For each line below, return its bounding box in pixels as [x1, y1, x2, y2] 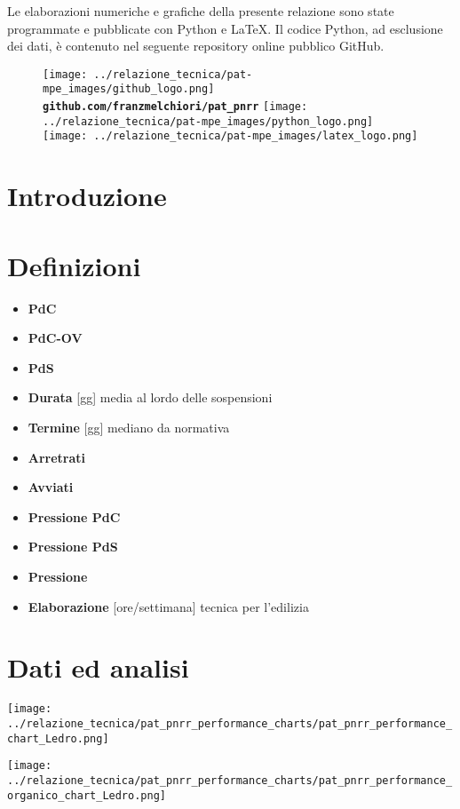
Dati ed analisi [7, 649, 189, 686]
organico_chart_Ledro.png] [7, 789, 166, 802]
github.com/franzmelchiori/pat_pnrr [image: [43, 100, 308, 114]
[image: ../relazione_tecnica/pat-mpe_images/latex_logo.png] [43, 130, 418, 143]
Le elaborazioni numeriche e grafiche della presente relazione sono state [7, 2, 394, 20]
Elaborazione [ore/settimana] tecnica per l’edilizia [28, 597, 309, 615]
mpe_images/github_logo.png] [43, 83, 215, 96]
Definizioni [7, 247, 141, 283]
